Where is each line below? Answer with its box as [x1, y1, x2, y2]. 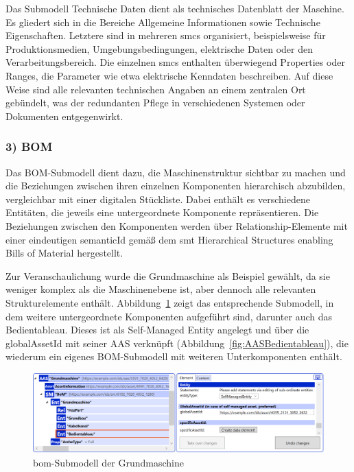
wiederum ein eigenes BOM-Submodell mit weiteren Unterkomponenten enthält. [5, 349, 342, 364]
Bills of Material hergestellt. [5, 246, 123, 260]
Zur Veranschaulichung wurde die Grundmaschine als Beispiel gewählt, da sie [5, 268, 330, 283]
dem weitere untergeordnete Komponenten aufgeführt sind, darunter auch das [5, 309, 333, 323]
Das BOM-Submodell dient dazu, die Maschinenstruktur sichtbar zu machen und [5, 165, 346, 179]
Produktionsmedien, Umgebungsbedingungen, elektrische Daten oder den [5, 41, 314, 56]
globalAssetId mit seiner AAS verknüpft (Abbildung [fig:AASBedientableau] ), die [5, 335, 349, 350]
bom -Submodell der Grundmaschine [33, 455, 185, 469]
